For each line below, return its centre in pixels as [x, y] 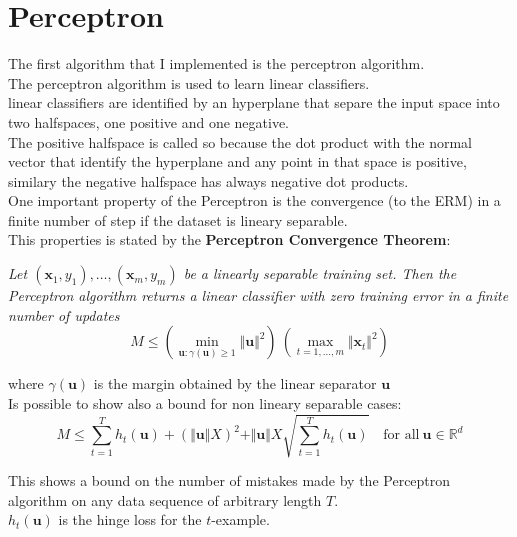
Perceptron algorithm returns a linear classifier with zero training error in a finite [258, 295]
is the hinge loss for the [130, 519]
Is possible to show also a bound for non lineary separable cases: [205, 402]
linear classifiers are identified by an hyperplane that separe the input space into [254, 102]
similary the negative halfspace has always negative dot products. [208, 180]
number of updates [64, 314]
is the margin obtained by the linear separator [235, 383]
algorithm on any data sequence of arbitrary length [165, 499]
